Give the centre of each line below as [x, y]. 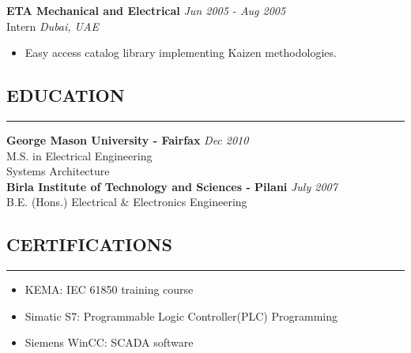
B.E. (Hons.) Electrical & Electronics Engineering [127, 202]
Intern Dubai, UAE [53, 26]
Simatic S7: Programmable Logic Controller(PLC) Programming [181, 315]
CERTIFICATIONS [89, 244]
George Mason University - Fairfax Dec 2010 [128, 139]
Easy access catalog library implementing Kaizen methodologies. [181, 53]
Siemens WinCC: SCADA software [109, 342]
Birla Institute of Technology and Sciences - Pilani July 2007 [172, 186]
